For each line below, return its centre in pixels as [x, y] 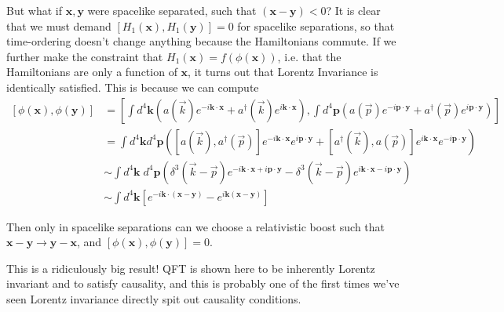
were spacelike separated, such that [172, 10]
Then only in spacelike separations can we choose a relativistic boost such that [196, 226]
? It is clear [353, 10]
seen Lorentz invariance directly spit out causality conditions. [154, 299]
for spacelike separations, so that [316, 25]
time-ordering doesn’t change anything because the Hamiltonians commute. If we [201, 41]
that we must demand [59, 25]
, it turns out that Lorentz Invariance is [283, 72]
